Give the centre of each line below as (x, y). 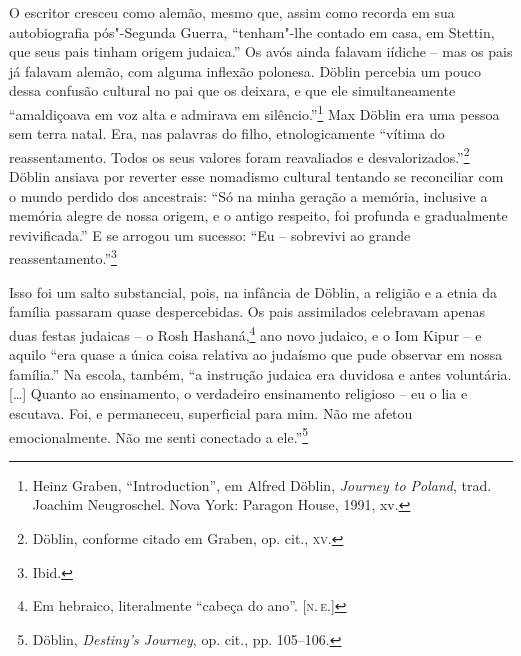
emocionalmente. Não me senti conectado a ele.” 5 (159, 435)
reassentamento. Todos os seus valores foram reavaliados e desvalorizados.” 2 (239, 155)
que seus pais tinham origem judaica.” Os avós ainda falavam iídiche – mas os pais (261, 51)
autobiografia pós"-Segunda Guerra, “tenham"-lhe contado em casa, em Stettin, (252, 31)
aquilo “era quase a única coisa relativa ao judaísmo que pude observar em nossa (256, 354)
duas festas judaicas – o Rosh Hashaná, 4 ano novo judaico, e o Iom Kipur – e (245, 333)
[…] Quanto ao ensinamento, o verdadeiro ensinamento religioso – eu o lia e (238, 393)
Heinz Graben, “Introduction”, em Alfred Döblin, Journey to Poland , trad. (262, 484)
